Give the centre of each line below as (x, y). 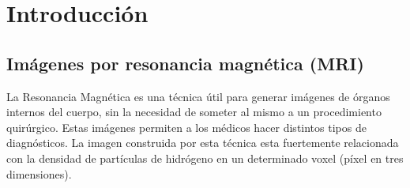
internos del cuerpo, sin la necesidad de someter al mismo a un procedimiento (194, 112)
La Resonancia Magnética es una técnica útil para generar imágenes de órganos (198, 96)
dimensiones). (39, 173)
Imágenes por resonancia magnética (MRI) (185, 63)
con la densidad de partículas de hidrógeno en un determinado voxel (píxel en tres (205, 158)
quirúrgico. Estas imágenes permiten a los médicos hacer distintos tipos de (186, 127)
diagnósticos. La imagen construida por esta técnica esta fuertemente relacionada (203, 143)
